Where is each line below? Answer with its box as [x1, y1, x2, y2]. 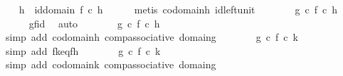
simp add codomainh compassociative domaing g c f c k [5, 30, 298, 44]
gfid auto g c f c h [28, 15, 160, 30]
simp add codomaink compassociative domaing [5, 57, 216, 72]
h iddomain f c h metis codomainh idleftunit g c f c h [19, 2, 338, 16]
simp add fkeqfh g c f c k [5, 43, 161, 58]
